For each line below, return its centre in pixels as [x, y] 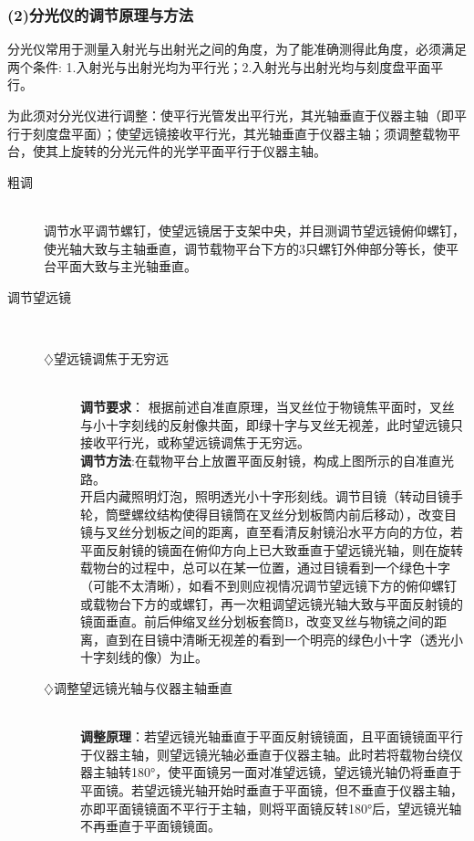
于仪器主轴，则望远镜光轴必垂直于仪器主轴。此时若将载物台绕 [265, 754]
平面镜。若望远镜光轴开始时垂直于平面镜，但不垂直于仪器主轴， [272, 790]
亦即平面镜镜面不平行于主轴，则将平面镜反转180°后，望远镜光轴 [271, 808]
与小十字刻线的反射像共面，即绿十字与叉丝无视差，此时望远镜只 [272, 424]
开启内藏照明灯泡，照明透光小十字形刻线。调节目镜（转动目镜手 [272, 496]
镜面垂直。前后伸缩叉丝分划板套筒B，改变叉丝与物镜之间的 [257, 621]
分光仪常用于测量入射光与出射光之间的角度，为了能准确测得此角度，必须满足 [237, 49]
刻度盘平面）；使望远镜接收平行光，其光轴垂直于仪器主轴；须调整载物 [240, 133]
